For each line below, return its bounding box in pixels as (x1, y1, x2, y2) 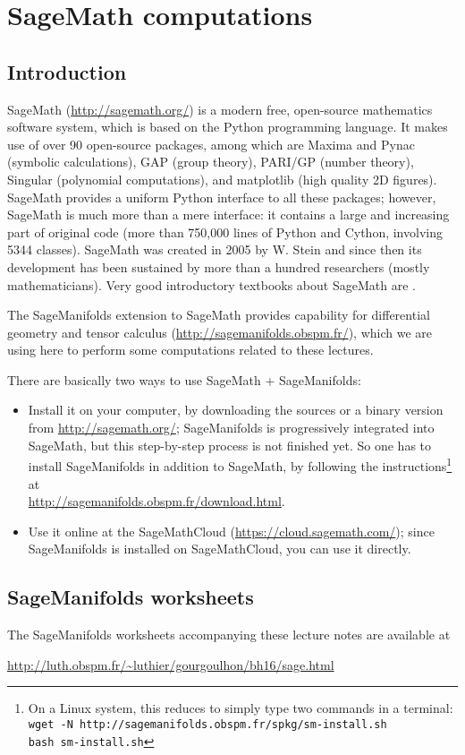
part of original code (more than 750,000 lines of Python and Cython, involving (7, 222, 443, 241)
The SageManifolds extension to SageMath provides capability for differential (7, 305, 430, 324)
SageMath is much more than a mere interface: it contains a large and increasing (7, 205, 450, 224)
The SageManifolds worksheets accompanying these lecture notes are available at (7, 625, 451, 644)
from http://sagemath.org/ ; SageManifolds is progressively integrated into (28, 418, 435, 437)
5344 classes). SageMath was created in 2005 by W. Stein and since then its (7, 240, 422, 259)
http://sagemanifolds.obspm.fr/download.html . (28, 492, 285, 510)
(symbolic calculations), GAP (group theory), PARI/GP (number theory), (7, 152, 414, 171)
